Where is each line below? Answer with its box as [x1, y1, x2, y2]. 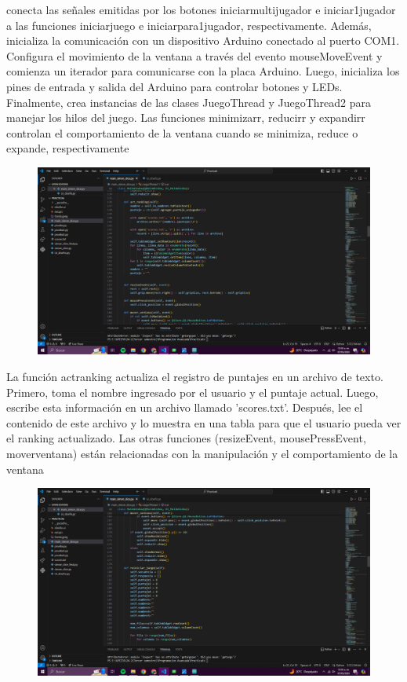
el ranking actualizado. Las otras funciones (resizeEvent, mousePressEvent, [6, 430, 366, 446]
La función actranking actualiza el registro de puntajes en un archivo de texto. [6, 368, 383, 385]
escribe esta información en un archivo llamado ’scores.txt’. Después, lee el [6, 399, 363, 416]
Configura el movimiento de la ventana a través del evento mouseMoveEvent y [6, 47, 383, 64]
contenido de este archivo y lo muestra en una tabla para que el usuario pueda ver [6, 414, 402, 431]
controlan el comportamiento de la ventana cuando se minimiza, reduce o [6, 124, 358, 141]
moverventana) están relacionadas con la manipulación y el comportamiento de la [6, 445, 398, 461]
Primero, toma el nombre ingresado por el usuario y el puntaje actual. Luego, [6, 383, 379, 400]
